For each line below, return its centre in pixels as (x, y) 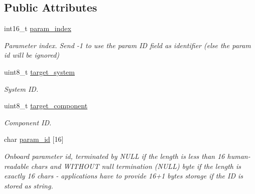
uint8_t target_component (46, 106)
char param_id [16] (34, 139)
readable (16, 166)
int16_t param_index (38, 28)
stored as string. (29, 185)
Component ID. (28, 122)
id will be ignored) (32, 55)
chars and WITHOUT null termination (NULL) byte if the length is (136, 166)
